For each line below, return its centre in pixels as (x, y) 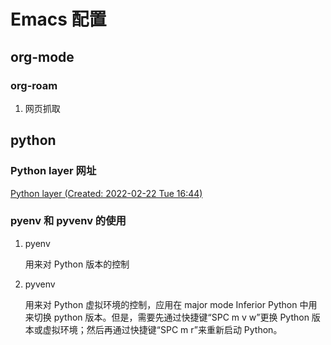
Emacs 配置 (58, 19)
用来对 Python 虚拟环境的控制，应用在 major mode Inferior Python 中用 (171, 304)
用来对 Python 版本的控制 (77, 264)
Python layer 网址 (53, 171)
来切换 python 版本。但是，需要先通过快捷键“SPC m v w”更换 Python (167, 317)
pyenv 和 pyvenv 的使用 (68, 221)
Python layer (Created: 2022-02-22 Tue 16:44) (106, 193)
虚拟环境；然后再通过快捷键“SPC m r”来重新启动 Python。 (162, 329)
